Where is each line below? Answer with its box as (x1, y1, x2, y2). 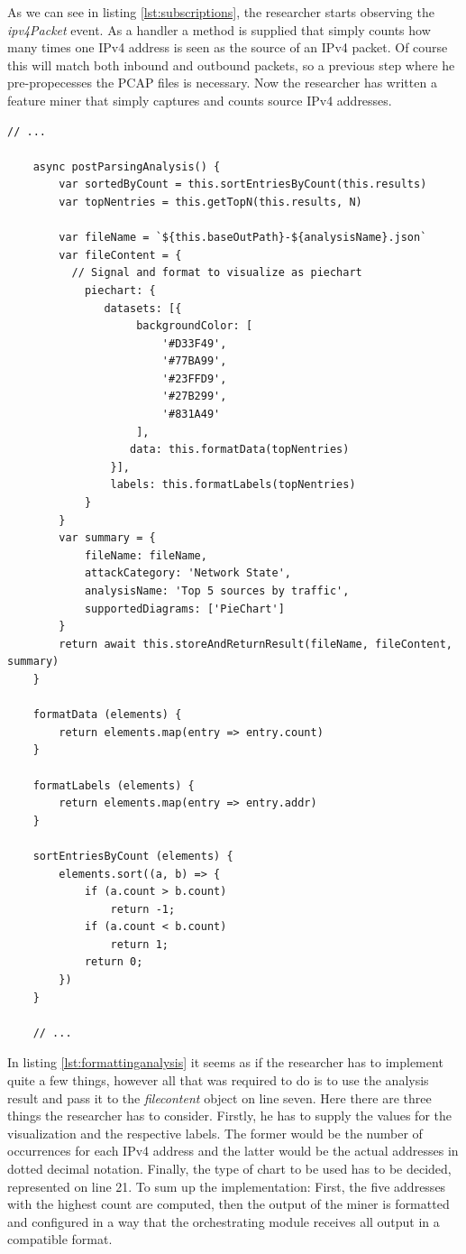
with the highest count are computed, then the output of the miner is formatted (7, 1194, 450, 1213)
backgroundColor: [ (136, 319, 253, 333)
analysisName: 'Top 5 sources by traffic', (84, 585, 350, 597)
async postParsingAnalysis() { (32, 160, 221, 173)
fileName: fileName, (84, 549, 207, 562)
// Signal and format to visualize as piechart (71, 266, 362, 280)
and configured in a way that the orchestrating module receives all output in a (7, 1212, 440, 1231)
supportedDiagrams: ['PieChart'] (84, 602, 285, 615)
